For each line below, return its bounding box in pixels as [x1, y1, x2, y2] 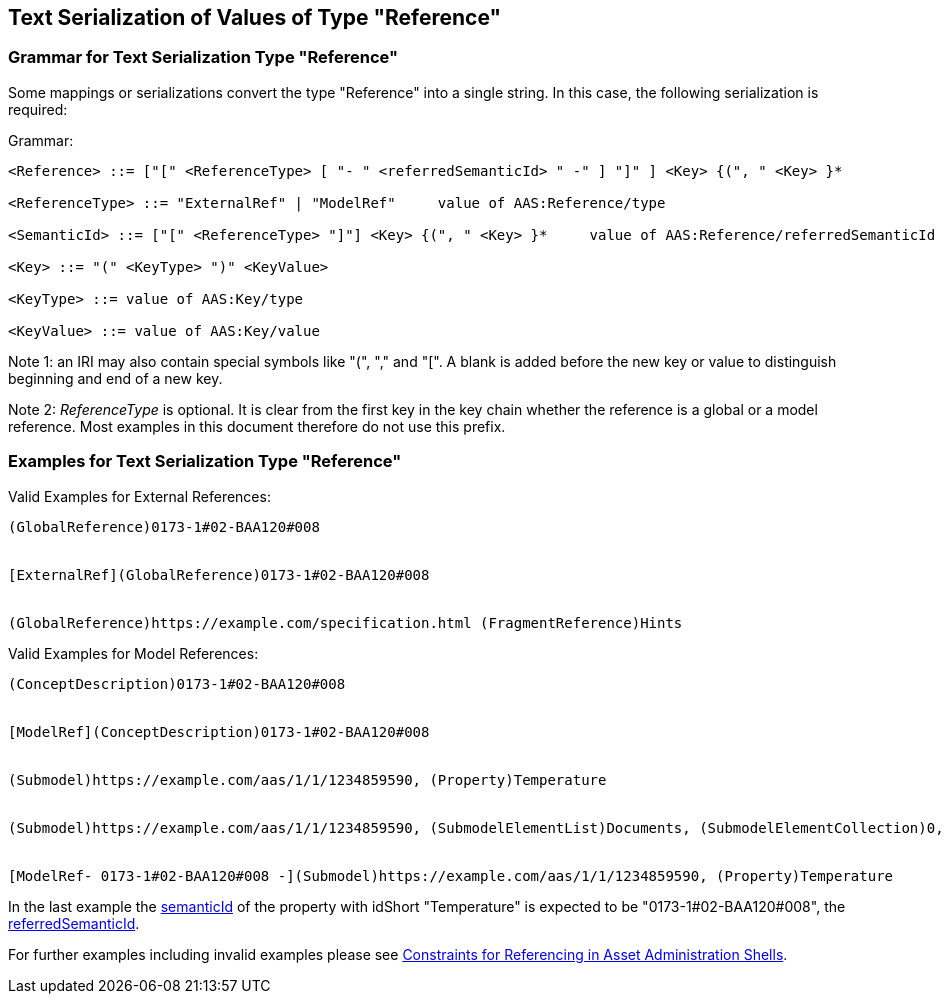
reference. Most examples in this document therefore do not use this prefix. [8, 417, 506, 435]
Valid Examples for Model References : [8, 644, 259, 662]
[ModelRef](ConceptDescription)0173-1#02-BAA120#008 [8, 723, 430, 740]
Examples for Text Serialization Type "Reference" [8, 451, 402, 472]
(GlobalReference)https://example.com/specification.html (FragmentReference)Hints [8, 614, 683, 631]
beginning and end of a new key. [8, 369, 223, 387]
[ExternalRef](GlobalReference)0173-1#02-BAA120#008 [8, 566, 430, 583]
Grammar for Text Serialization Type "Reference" [8, 47, 399, 68]
